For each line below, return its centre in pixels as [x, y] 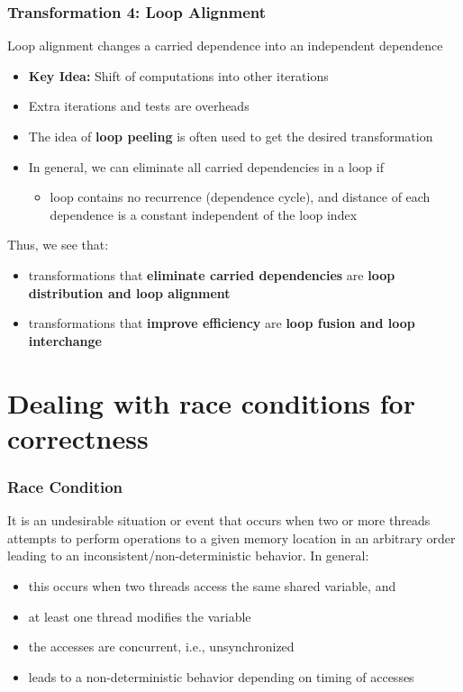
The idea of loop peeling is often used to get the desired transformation [231, 136]
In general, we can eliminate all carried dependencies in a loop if [206, 166]
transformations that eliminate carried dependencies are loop [212, 274]
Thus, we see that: [58, 245]
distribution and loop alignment [129, 292]
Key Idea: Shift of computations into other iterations [178, 75]
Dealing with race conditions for [211, 402]
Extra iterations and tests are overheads [139, 106]
